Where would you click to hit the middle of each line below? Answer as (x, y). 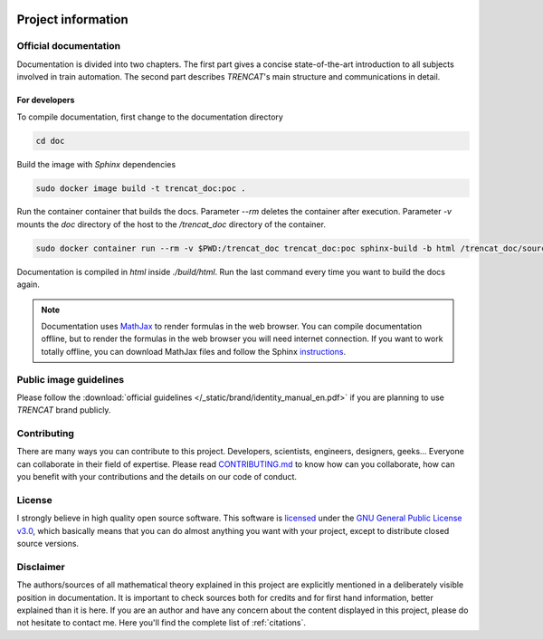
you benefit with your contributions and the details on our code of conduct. (157, 477)
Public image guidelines (71, 379)
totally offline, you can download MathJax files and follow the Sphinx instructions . (194, 351)
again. (29, 284)
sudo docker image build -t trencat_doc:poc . (141, 188)
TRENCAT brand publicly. (64, 410)
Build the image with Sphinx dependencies (96, 164)
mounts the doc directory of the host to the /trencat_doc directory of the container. (171, 224)
